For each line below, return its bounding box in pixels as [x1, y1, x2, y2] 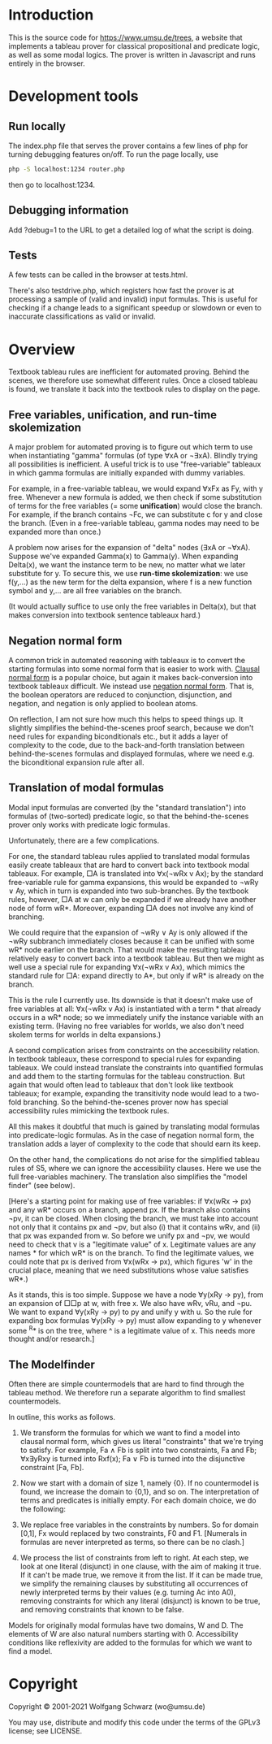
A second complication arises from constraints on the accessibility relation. [8, 1045, 260, 1055]
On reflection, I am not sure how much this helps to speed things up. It [8, 714, 244, 724]
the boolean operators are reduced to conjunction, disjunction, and [8, 690, 233, 700]
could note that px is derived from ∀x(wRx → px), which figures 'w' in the [8, 1256, 253, 1266]
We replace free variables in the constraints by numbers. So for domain [19, 1520, 259, 1529]
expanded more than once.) [8, 527, 101, 537]
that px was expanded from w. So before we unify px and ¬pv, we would [8, 1230, 250, 1240]
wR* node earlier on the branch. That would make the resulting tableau [8, 944, 246, 954]
